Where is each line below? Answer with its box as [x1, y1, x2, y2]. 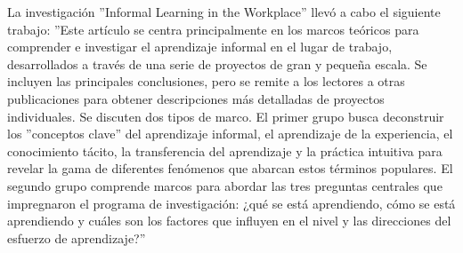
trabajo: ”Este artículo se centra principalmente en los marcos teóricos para [7, 20, 419, 38]
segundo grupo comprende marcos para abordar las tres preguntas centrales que [7, 176, 443, 194]
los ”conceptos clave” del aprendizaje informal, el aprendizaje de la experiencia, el [7, 124, 453, 143]
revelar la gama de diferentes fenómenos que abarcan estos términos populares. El [7, 159, 453, 178]
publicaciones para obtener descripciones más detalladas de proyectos [7, 89, 385, 107]
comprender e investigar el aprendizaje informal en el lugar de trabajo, [7, 37, 393, 56]
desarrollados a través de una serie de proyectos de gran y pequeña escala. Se [7, 54, 427, 73]
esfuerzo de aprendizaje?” [7, 228, 146, 247]
